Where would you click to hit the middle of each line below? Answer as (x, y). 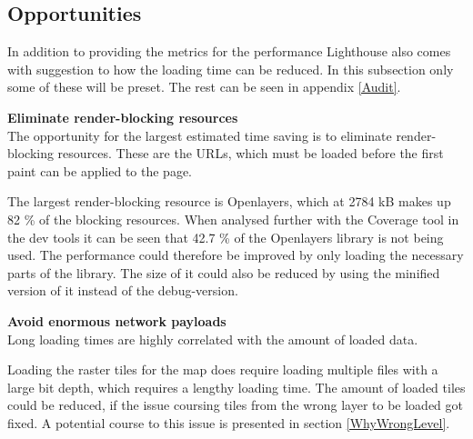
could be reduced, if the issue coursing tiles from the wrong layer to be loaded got (235, 405)
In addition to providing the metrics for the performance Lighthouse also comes (229, 51)
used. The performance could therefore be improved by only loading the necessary (236, 255)
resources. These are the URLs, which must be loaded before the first (251, 153)
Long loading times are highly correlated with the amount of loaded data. (213, 339)
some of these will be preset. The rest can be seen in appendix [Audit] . (204, 87)
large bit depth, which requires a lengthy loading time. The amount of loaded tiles (236, 387)
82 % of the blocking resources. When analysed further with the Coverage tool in (233, 219)
